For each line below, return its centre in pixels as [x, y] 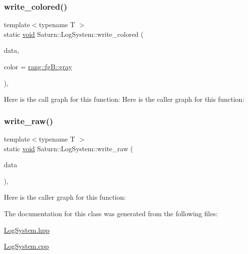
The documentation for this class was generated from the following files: [111, 213]
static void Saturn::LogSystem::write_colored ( [74, 34]
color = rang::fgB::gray [38, 66]
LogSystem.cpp [26, 246]
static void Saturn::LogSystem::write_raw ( [69, 148]
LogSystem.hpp [27, 230]
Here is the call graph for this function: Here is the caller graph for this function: [124, 99]
